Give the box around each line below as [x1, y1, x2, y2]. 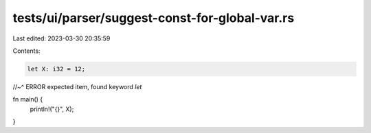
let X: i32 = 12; [27, 65, 86, 73]
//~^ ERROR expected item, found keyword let [12, 82, 142, 90]
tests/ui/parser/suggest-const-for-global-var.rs [12, 10, 295, 25]
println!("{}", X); [30, 105, 74, 113]
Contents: [12, 47, 41, 55]
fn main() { [12, 95, 43, 104]
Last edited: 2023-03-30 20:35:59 [12, 34, 111, 43]
